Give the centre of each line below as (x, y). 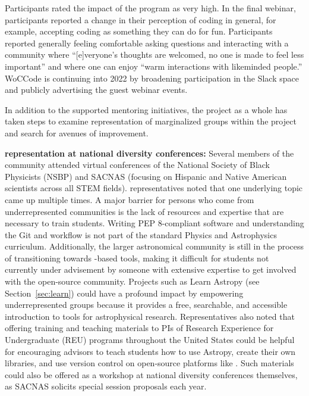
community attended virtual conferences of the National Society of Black (138, 165)
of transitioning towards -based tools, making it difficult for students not (137, 258)
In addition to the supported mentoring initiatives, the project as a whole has (146, 109)
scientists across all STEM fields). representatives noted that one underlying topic (154, 188)
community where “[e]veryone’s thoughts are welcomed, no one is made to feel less (154, 54)
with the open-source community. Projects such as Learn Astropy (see (132, 281)
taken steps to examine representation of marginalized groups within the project (151, 121)
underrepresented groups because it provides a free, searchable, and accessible (146, 305)
